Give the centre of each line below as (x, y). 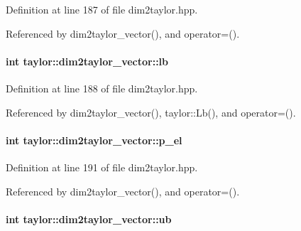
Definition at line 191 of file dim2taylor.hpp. (102, 167)
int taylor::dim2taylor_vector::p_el (94, 140)
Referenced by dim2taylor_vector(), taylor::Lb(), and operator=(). (151, 112)
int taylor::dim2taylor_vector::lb (87, 61)
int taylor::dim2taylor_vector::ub (89, 219)
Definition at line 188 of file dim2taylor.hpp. (102, 88)
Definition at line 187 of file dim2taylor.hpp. (102, 9)
